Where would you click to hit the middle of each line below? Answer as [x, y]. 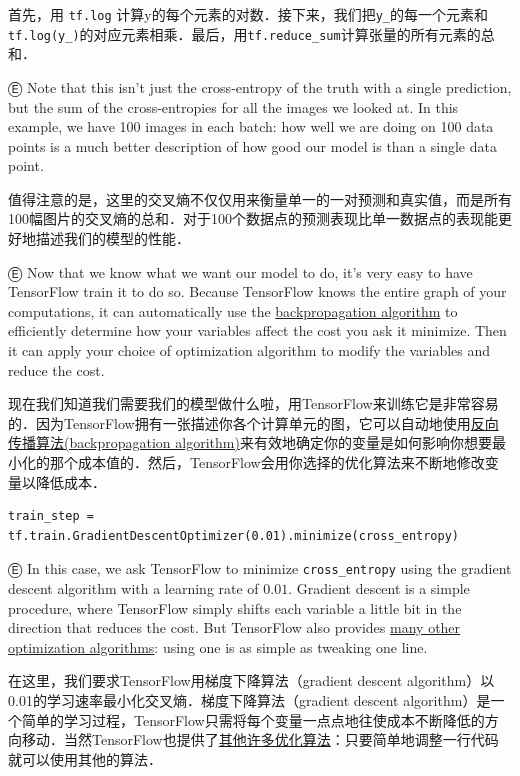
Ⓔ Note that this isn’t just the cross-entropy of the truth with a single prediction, [260, 86]
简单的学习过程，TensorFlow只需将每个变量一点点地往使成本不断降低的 [253, 719]
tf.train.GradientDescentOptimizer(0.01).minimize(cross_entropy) [234, 535]
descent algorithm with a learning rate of [133, 588]
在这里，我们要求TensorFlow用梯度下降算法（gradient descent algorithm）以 [251, 680]
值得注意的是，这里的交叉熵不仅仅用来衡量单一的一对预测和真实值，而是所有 [260, 198]
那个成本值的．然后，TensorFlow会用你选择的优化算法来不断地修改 [267, 462]
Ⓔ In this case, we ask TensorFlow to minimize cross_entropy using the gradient [260, 568]
